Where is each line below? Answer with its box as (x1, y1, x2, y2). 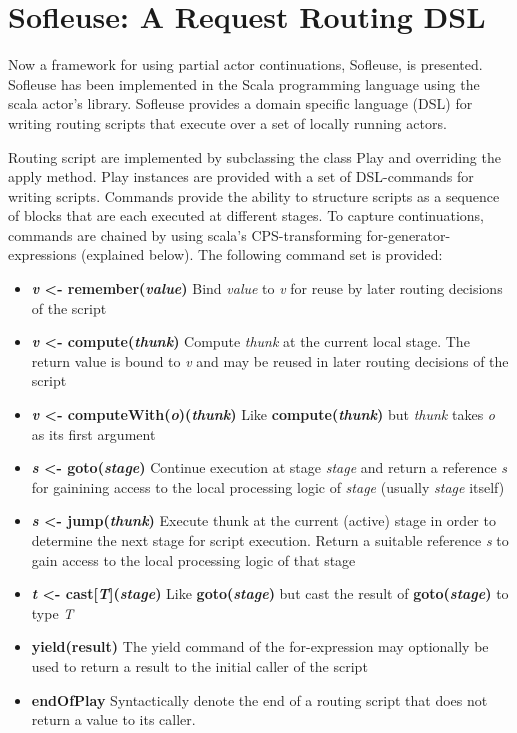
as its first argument (31, 423, 156, 444)
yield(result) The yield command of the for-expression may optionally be (31, 636, 489, 657)
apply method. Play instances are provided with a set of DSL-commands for (8, 166, 474, 187)
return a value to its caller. (31, 709, 196, 730)
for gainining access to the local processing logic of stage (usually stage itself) (31, 476, 505, 497)
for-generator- (366, 224, 451, 245)
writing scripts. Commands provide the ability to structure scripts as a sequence (8, 185, 500, 206)
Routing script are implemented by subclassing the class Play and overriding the (8, 146, 501, 167)
